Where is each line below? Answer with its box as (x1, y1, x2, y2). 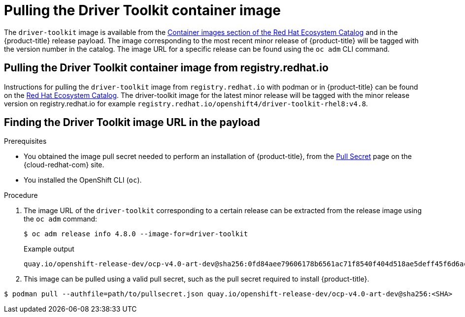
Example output (24, 245, 74, 254)
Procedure (4, 191, 38, 200)
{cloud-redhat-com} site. (24, 160, 104, 169)
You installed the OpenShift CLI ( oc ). (24, 176, 142, 185)
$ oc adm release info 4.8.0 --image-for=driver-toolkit (24, 230, 248, 238)
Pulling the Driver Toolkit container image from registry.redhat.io (4, 62, 329, 74)
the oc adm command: (24, 215, 98, 223)
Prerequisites (4, 137, 47, 146)
